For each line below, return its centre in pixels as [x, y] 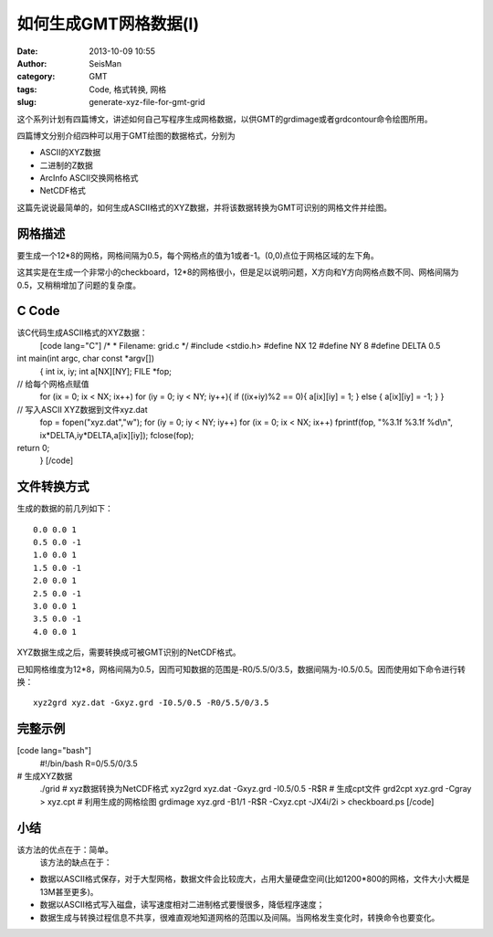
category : [36, 77]
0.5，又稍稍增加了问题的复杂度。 [79, 285]
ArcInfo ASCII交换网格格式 [89, 178]
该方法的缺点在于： [76, 862]
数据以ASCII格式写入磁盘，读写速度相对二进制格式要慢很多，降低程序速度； [182, 905]
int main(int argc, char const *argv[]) [86, 358]
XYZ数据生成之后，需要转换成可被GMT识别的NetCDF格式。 [129, 652]
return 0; [33, 447]
